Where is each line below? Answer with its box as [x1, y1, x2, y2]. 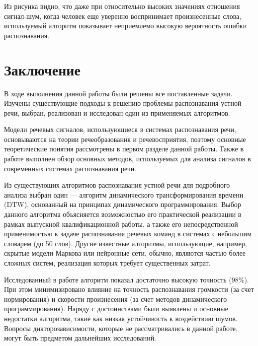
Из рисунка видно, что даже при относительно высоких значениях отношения [4, 1, 240, 11]
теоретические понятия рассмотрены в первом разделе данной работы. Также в [4, 143, 244, 154]
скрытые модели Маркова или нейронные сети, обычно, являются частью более [4, 248, 246, 258]
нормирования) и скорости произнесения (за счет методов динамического [4, 293, 227, 304]
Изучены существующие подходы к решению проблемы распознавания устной [4, 98, 242, 108]
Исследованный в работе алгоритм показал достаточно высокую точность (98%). [4, 274, 249, 284]
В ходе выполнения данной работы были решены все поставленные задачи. [4, 88, 233, 98]
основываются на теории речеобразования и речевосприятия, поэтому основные [4, 134, 246, 144]
